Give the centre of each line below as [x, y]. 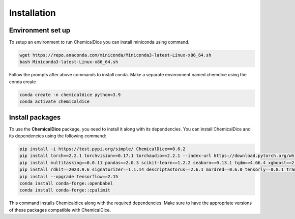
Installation [32, 13]
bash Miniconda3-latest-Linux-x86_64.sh [69, 62]
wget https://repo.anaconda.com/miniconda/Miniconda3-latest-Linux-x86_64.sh [115, 55]
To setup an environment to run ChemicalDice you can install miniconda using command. [99, 42]
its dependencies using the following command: [58, 136]
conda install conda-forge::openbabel [66, 184]
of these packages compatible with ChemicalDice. [60, 210]
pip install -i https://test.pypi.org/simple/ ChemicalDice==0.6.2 [103, 149]
